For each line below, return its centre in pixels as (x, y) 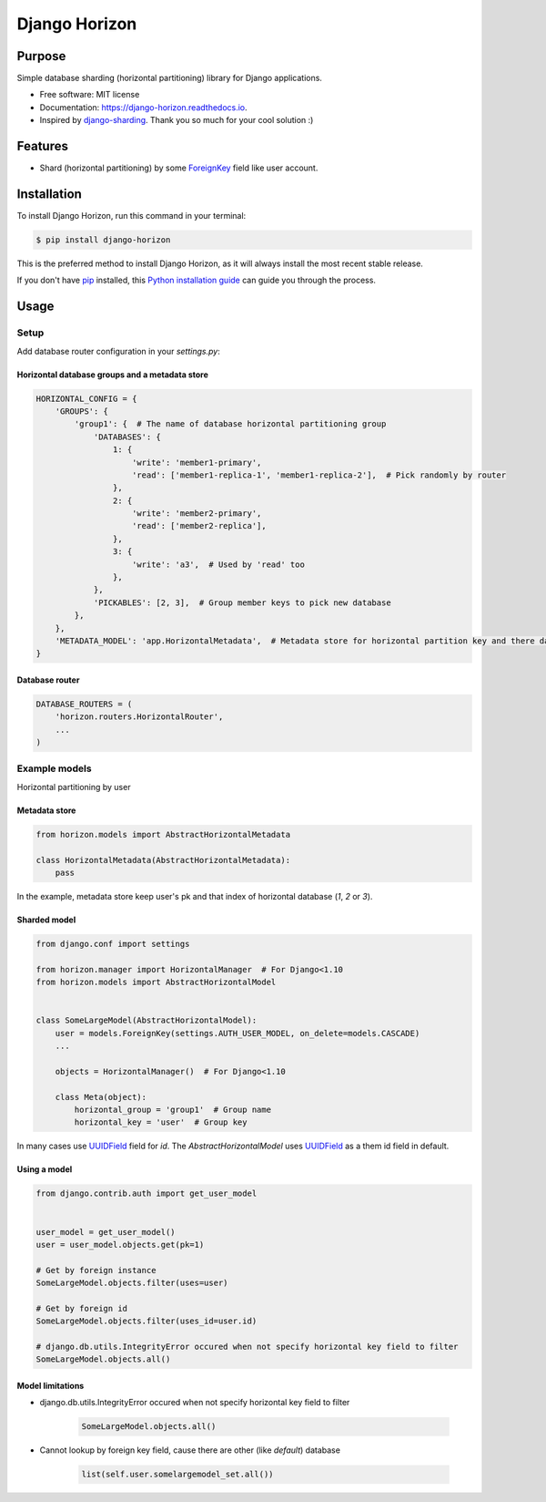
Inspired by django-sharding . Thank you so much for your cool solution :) (177, 120)
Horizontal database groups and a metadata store (112, 375)
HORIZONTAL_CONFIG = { (86, 398)
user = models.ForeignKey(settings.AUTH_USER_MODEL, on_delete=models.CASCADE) (238, 1033)
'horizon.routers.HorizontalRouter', (139, 717)
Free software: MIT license (90, 95)
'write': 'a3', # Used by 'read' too (218, 564)
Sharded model (46, 920)
